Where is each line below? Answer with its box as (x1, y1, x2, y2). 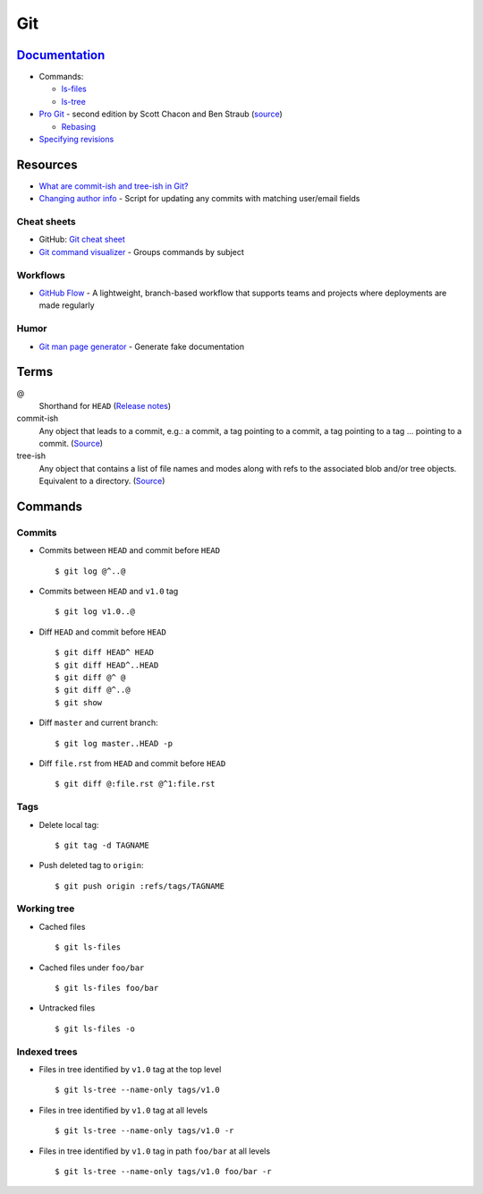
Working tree (16, 902, 75, 915)
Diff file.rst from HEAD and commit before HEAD (38, 758, 226, 769)
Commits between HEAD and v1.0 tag (38, 586, 179, 597)
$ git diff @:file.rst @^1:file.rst (55, 779, 216, 789)
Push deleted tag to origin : (38, 860, 144, 871)
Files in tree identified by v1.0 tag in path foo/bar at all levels (38, 1146, 271, 1156)
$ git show (55, 697, 103, 707)
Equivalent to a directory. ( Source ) (38, 475, 165, 487)
